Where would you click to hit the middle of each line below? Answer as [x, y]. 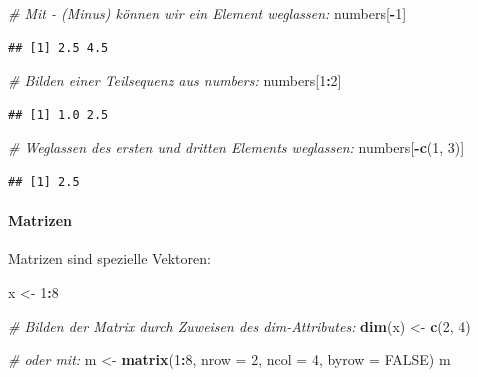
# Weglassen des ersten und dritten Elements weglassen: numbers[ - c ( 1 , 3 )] [236, 147]
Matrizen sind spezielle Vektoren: [109, 258]
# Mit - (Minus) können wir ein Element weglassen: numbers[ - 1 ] [207, 13]
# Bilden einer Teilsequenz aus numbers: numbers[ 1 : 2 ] [175, 80]
